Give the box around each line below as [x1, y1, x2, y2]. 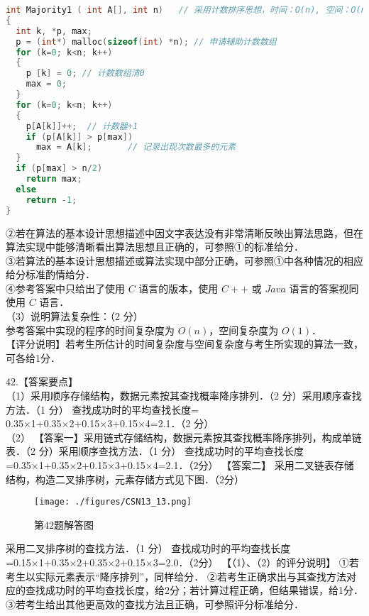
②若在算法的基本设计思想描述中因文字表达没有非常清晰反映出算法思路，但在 [6, 225, 363, 240]
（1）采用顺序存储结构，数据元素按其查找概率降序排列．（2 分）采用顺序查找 [6, 388, 362, 403]
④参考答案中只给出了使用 [6, 280, 125, 295]
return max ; [26, 174, 82, 184]
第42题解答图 [34, 517, 94, 532]
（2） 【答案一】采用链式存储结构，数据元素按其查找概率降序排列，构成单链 [6, 429, 362, 444]
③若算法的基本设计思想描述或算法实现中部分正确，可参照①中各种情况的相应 [6, 253, 363, 268]
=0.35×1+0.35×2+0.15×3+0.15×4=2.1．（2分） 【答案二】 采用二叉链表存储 [6, 458, 354, 472]
